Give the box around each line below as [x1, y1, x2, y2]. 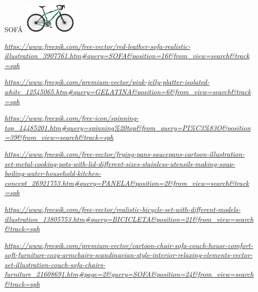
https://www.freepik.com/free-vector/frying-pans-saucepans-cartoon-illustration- [4, 148, 245, 159]
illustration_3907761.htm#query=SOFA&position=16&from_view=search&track [4, 50, 250, 61]
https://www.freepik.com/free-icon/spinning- [4, 113, 139, 123]
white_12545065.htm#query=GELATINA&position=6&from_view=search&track [4, 86, 251, 96]
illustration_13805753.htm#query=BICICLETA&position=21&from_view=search [4, 213, 254, 224]
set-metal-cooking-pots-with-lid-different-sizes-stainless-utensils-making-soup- [4, 158, 235, 168]
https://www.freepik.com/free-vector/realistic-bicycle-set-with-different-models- [4, 204, 241, 214]
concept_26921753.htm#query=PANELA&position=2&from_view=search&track [4, 177, 249, 188]
